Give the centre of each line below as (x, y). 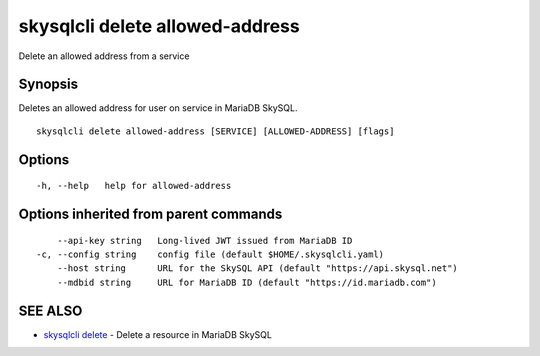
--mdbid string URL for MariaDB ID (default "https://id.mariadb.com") (246, 282)
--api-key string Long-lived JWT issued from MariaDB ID (204, 240)
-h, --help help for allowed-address (134, 186)
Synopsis (48, 84)
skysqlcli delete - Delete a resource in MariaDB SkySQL (157, 334)
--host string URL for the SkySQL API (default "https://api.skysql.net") (257, 268)
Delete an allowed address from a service (104, 56)
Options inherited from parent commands (150, 214)
